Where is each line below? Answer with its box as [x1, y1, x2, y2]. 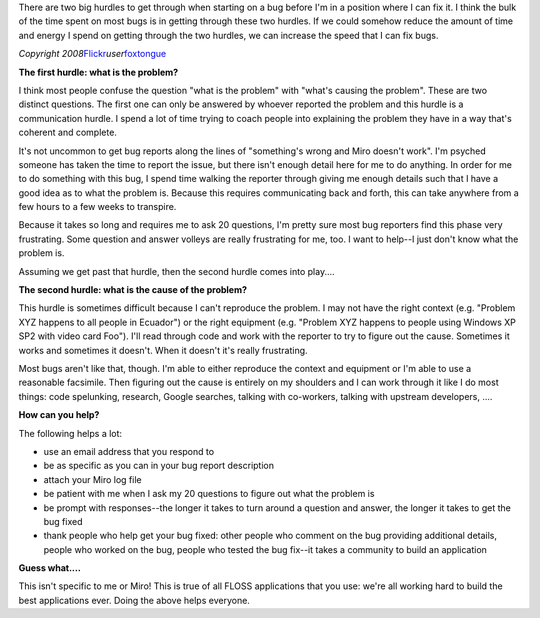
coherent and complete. [18, 126, 117, 139]
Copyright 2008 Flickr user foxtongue [18, 48, 167, 60]
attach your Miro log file [43, 473, 142, 485]
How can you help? [18, 409, 100, 421]
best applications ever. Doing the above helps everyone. [18, 594, 250, 606]
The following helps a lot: [18, 427, 123, 439]
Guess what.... [18, 562, 82, 574]
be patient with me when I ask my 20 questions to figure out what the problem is [43, 488, 375, 500]
